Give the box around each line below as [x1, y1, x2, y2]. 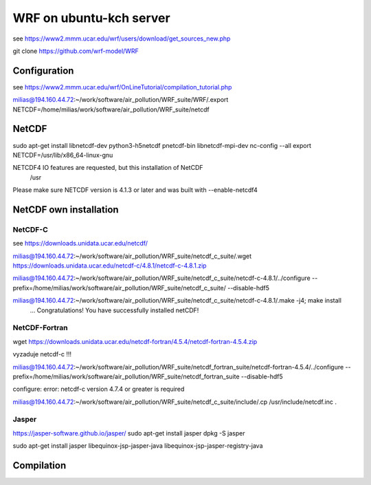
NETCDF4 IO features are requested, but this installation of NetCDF [12, 164, 203, 172]
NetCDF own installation [12, 204, 120, 215]
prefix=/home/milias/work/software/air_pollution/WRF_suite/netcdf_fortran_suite [12, 372, 240, 380]
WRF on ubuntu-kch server [12, 10, 171, 25]
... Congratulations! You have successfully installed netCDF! [30, 306, 199, 314]
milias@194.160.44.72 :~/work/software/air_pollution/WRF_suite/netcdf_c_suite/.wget [12, 252, 252, 260]
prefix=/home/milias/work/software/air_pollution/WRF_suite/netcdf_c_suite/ [12, 283, 227, 292]
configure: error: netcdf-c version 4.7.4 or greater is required [12, 385, 185, 394]
